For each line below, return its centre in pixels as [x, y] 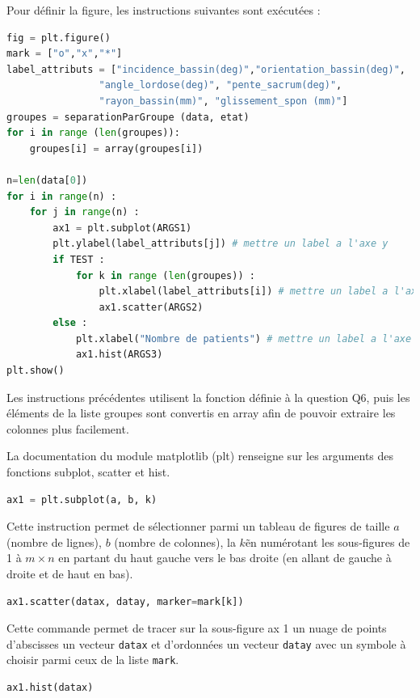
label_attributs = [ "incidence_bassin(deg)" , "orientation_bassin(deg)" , [206, 69]
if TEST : [79, 259]
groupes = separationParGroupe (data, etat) [128, 117]
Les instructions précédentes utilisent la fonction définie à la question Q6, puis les [208, 397]
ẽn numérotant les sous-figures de [328, 541]
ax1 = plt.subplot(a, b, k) [82, 499]
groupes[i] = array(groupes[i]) [116, 148]
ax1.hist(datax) [50, 688]
